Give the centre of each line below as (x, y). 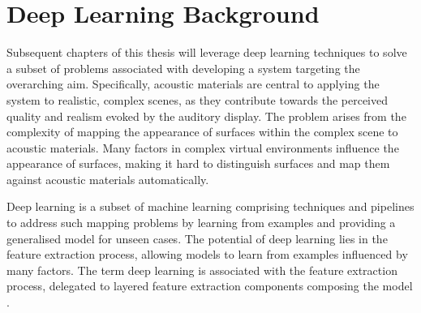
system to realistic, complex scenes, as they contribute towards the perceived (198, 99)
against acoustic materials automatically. (108, 179)
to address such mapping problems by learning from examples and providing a (201, 223)
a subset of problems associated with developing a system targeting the (183, 68)
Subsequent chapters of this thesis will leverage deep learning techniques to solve (207, 52)
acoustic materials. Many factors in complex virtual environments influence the (203, 147)
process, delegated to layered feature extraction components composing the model (210, 286)
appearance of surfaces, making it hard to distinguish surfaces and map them (198, 163)
